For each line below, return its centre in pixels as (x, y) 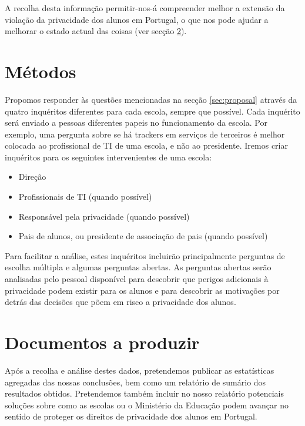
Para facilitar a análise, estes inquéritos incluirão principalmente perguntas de (145, 255)
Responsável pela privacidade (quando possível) (104, 216)
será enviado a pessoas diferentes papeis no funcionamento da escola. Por (136, 123)
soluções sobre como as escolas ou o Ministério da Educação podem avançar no (147, 405)
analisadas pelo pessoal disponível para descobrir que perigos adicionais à (137, 279)
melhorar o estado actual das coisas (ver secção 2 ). (96, 31)
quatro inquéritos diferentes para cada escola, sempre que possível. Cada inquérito (152, 111)
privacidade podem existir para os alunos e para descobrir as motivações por (142, 290)
